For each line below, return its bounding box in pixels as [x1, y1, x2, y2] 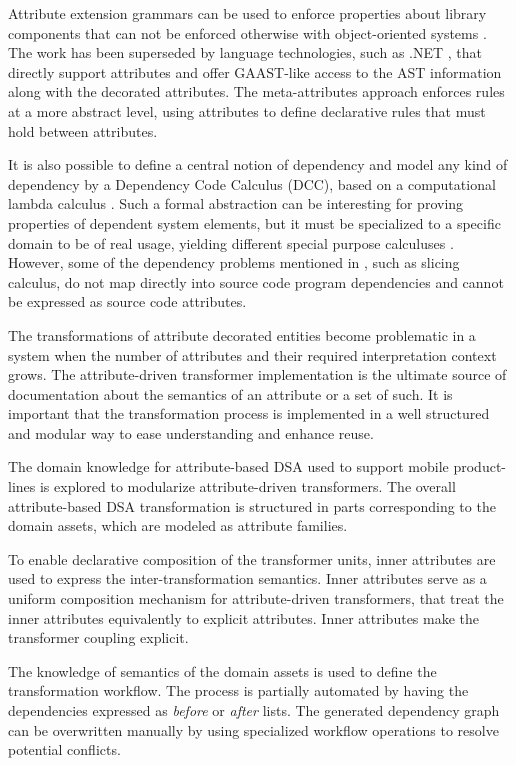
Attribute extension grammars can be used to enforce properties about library [8, 3, 487, 23]
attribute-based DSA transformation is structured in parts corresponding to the [8, 495, 496, 516]
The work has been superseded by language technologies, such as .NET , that [8, 42, 482, 63]
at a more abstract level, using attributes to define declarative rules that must [8, 100, 486, 121]
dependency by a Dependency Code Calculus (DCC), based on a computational [8, 173, 496, 194]
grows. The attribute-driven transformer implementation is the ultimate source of [8, 364, 507, 385]
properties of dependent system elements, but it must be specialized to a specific [8, 212, 501, 233]
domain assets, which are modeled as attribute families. [8, 515, 348, 536]
